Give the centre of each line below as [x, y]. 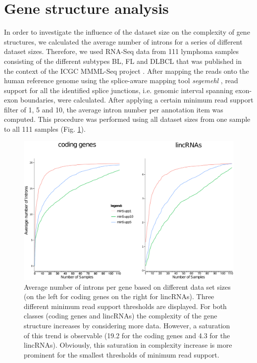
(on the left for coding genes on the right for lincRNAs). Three [119, 296]
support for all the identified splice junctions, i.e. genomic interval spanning [119, 90]
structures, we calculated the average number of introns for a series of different [123, 41]
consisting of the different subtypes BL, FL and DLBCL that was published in [123, 61]
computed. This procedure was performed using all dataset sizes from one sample [127, 119]
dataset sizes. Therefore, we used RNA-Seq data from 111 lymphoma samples [121, 51]
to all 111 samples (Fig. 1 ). [45, 129]
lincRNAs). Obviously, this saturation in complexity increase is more [128, 345]
